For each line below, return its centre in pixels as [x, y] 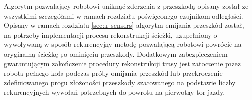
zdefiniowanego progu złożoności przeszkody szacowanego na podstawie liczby [120, 82]
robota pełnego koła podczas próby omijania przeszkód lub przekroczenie [113, 73]
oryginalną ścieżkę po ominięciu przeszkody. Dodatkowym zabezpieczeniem [116, 53]
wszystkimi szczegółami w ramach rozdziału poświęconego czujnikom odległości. [124, 15]
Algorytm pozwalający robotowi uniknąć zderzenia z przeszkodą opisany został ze [126, 6]
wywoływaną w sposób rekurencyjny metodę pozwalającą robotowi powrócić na [123, 44]
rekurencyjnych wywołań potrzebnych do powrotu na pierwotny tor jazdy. [115, 92]
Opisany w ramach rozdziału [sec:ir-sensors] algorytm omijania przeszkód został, [124, 25]
